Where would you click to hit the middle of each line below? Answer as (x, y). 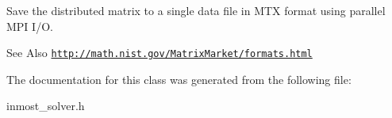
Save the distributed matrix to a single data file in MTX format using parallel (196, 10)
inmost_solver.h (46, 106)
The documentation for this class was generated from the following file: (179, 79)
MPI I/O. (30, 26)
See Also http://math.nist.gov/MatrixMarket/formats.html (159, 53)
